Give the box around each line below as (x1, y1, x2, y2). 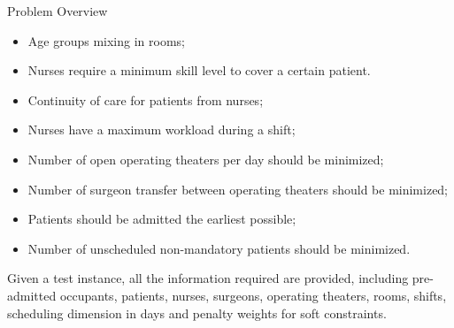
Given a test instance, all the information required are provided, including (7, 269, 409, 287)
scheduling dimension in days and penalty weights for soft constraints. (7, 303, 387, 322)
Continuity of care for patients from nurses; (27, 90, 264, 109)
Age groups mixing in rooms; (27, 31, 185, 50)
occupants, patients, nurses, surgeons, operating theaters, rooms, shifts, (59, 286, 447, 304)
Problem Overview (7, 2, 108, 19)
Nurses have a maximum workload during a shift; (27, 120, 296, 139)
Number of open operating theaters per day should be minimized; (27, 149, 384, 168)
